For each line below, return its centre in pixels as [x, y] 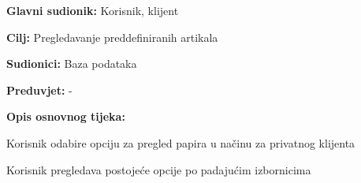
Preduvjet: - [39, 90]
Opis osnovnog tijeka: [66, 116]
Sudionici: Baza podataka [72, 63]
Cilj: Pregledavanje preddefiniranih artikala [112, 37]
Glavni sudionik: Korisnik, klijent [93, 10]
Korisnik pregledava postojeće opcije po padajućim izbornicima [159, 169]
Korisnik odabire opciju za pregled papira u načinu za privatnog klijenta [181, 142]
